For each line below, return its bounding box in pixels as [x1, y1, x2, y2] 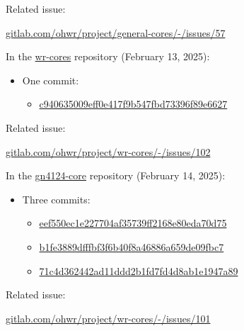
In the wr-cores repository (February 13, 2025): [6, 49, 210, 64]
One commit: [22, 72, 79, 87]
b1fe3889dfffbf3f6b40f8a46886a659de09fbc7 [39, 239, 224, 254]
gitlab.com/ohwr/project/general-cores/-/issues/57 [6, 25, 226, 40]
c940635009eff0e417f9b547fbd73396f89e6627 [39, 96, 228, 111]
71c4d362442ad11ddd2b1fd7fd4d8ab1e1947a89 [39, 263, 238, 278]
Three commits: [22, 191, 91, 206]
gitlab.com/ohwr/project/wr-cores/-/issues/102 [6, 144, 211, 159]
